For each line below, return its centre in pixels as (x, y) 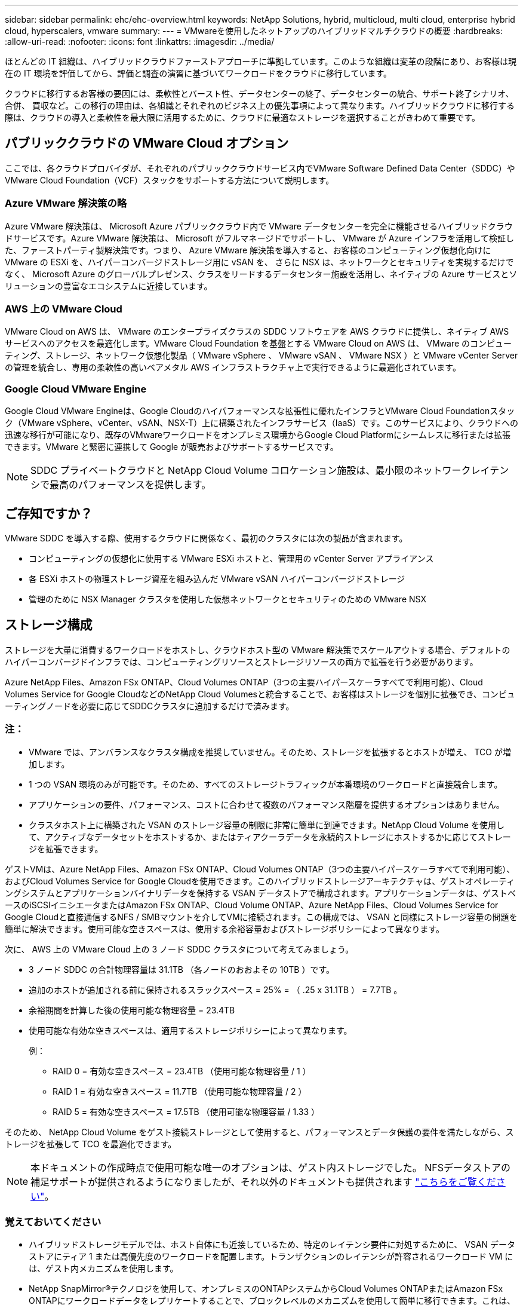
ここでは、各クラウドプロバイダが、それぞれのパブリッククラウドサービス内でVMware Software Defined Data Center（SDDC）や (260, 168)
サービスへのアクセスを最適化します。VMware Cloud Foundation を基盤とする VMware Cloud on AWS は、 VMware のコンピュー (259, 344)
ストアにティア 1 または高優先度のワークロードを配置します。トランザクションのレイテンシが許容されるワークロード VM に (271, 1257)
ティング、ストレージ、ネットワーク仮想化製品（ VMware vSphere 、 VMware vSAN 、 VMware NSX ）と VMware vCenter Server (261, 356)
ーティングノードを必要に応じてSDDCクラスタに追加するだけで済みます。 (150, 706)
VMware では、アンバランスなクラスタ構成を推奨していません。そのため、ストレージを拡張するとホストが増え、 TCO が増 (270, 752)
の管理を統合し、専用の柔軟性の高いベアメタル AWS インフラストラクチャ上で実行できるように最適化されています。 (233, 367)
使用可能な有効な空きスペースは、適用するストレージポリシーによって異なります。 (190, 1030)
